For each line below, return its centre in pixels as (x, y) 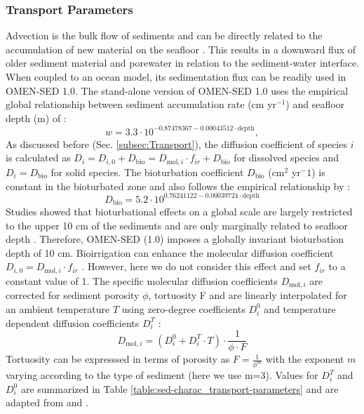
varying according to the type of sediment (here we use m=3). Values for (162, 375)
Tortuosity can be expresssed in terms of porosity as (118, 359)
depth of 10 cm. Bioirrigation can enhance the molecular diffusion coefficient (170, 252)
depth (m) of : (36, 118)
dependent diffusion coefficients (73, 322)
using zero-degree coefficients (183, 308)
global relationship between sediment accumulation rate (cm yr (141, 104)
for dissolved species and (287, 158)
